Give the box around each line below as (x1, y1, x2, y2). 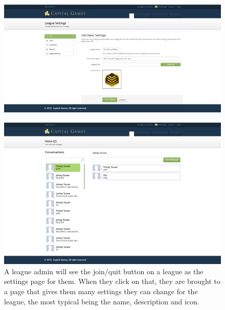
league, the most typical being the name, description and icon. (4, 296, 199, 306)
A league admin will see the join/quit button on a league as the (4, 266, 204, 276)
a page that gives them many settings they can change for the (4, 286, 198, 297)
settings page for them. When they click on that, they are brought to (4, 276, 220, 287)
